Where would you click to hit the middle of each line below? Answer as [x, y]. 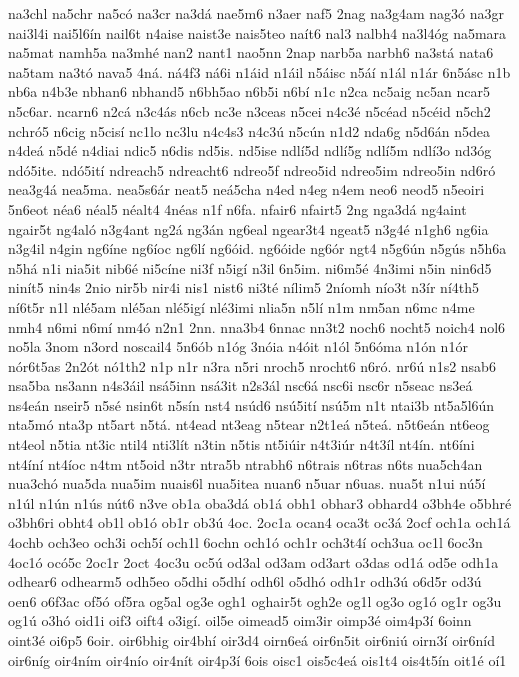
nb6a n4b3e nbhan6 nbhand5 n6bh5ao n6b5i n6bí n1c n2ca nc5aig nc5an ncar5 [249, 91]
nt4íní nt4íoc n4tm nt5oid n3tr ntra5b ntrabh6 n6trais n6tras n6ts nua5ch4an [245, 463]
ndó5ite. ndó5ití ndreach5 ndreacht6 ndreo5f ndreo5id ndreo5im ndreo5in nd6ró [252, 169]
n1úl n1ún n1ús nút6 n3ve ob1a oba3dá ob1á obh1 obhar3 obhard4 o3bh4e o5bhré [260, 502]
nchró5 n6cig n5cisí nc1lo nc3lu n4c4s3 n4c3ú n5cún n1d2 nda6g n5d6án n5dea [249, 130]
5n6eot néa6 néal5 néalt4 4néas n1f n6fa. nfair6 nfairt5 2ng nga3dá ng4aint [237, 208]
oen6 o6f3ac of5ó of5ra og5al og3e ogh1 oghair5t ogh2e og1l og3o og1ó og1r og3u [255, 600]
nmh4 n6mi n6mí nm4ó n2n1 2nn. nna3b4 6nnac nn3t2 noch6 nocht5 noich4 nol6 [257, 326]
